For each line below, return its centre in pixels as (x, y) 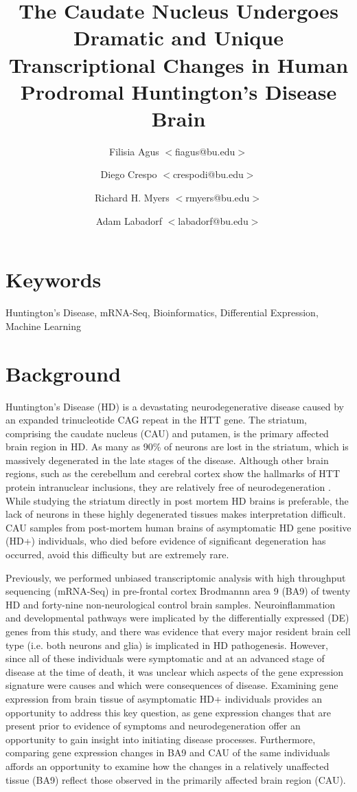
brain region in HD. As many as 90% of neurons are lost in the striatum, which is (177, 447)
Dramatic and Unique (178, 37)
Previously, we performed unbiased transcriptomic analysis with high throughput (176, 577)
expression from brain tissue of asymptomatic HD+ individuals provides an (164, 698)
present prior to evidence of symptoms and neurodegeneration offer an (153, 726)
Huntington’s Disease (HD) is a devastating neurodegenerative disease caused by (175, 406)
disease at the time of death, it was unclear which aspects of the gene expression (175, 671)
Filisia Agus (134, 151)
